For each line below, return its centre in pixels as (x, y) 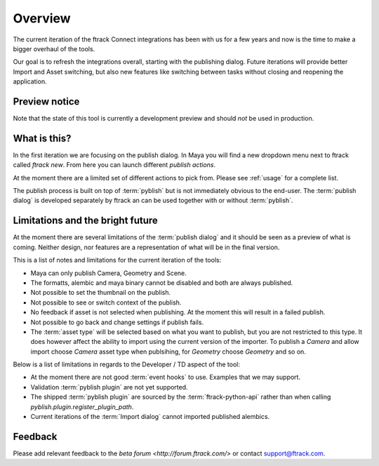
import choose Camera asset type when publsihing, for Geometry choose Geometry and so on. (168, 352)
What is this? (42, 138)
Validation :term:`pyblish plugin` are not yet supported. (109, 387)
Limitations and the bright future (85, 221)
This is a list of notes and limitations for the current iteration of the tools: (117, 260)
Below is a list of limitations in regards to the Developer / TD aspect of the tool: (126, 364)
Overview (42, 18)
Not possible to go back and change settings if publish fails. (117, 322)
